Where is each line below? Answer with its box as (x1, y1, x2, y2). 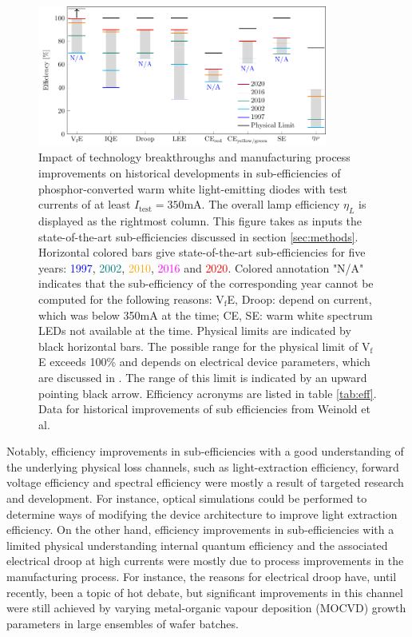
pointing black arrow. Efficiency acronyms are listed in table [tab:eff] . (38, 384, 377, 401)
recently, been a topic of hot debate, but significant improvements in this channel (6, 583, 403, 600)
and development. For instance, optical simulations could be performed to (6, 490, 367, 507)
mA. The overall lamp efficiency (184, 196, 340, 213)
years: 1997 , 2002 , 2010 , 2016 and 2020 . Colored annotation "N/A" (38, 259, 364, 276)
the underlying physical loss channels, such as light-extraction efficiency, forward (6, 458, 399, 475)
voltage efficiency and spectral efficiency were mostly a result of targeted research (6, 474, 404, 491)
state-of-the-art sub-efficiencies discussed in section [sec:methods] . (38, 228, 359, 245)
